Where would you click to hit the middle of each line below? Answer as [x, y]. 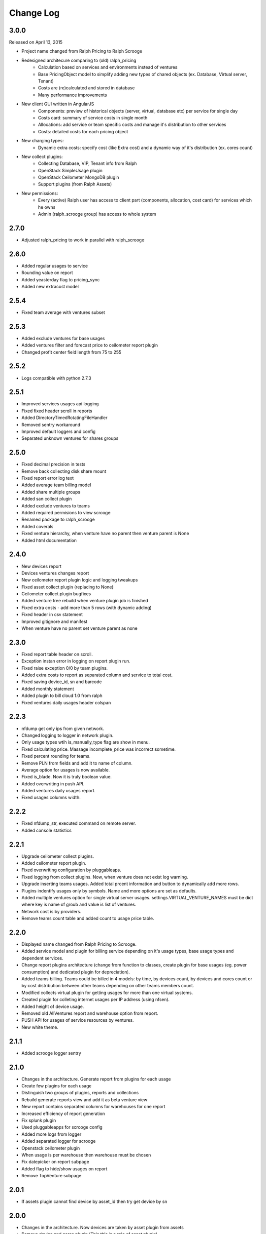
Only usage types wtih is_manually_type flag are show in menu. [86, 742]
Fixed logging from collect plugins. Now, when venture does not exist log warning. [105, 877]
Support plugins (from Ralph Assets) [75, 184]
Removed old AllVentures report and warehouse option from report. [90, 1013]
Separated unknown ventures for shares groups [70, 438]
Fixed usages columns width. [51, 798]
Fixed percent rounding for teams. [56, 756]
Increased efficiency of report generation [63, 1114]
